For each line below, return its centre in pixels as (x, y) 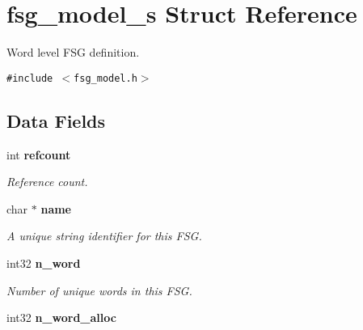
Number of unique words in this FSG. (99, 290)
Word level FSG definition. (73, 52)
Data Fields (56, 120)
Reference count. (47, 182)
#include (30, 78)
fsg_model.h (106, 78)
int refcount (39, 154)
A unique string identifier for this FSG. (104, 236)
